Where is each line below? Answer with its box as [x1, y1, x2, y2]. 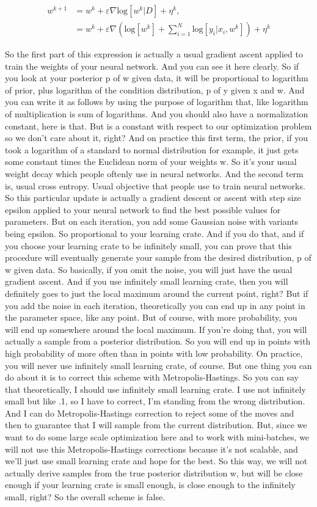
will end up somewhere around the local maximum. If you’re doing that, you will [5, 323, 307, 335]
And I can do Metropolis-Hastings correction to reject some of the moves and [5, 406, 294, 419]
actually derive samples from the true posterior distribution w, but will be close [5, 466, 303, 479]
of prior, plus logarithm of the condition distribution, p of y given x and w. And [5, 83, 305, 96]
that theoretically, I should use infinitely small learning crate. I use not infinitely [5, 382, 306, 395]
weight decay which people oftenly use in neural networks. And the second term [5, 167, 304, 180]
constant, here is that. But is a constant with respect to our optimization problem [5, 119, 312, 132]
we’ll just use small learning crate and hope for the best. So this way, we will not [5, 454, 308, 467]
